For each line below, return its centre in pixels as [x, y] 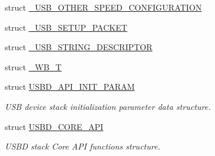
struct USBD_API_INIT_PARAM [70, 87]
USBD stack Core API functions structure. [83, 146]
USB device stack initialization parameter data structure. [108, 106]
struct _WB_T [33, 66]
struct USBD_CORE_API [54, 126]
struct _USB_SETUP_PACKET [66, 27]
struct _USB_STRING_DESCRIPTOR [79, 47]
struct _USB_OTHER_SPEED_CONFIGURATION [103, 7]
